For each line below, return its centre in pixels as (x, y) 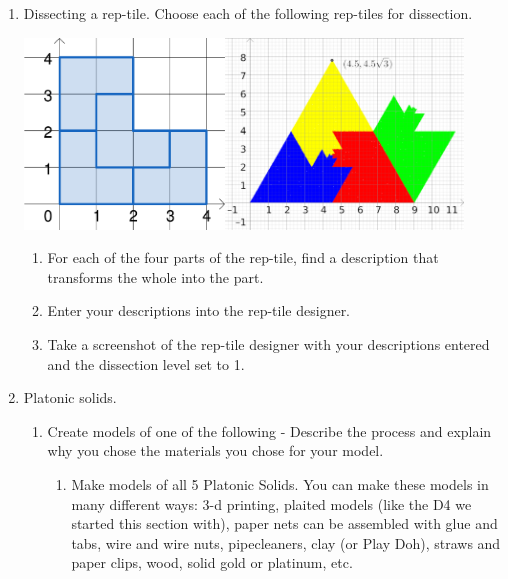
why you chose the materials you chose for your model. (215, 450)
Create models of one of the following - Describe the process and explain (269, 430)
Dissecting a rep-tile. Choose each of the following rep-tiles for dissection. (248, 13)
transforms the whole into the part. (155, 276)
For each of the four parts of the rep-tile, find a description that (243, 257)
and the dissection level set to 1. (146, 363)
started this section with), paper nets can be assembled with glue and (284, 523)
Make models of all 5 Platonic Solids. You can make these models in (280, 483)
